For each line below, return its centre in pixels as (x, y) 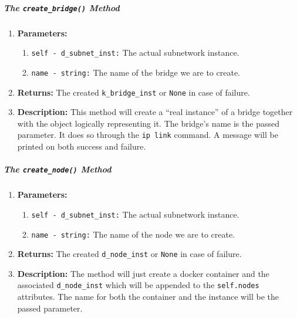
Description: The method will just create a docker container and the (143, 273)
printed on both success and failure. (82, 146)
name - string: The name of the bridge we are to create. (136, 72)
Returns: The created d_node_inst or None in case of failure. (129, 254)
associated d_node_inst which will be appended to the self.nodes (138, 285)
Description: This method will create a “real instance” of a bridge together (155, 112)
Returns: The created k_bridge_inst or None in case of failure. (134, 92)
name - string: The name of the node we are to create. (133, 234)
